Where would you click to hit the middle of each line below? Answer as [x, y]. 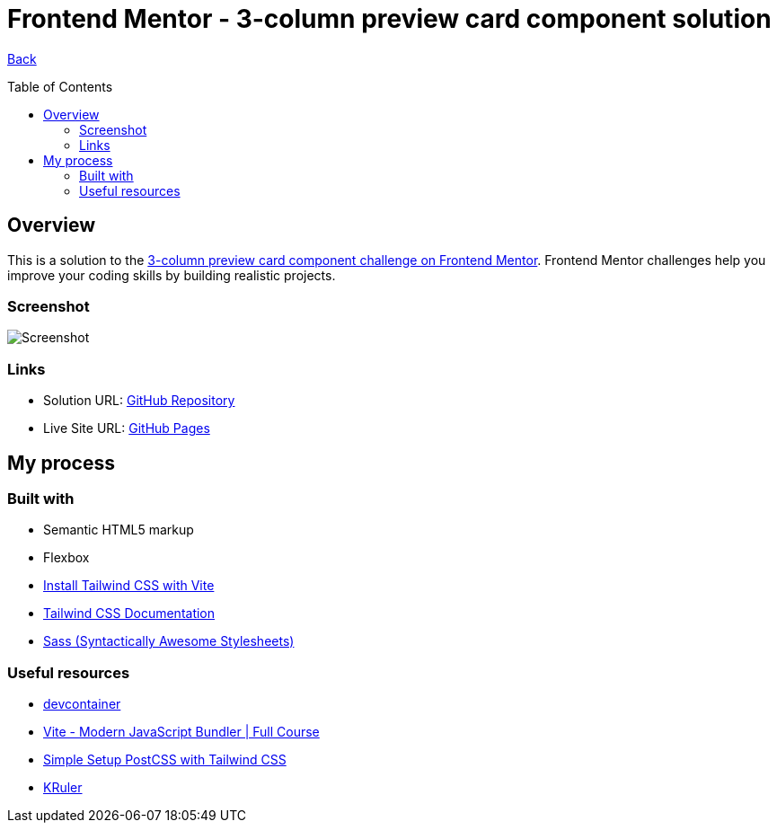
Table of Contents [60, 86]
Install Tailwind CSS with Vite [129, 586]
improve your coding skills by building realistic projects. [172, 275]
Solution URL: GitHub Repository [139, 401]
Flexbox [66, 558]
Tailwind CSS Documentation [129, 614]
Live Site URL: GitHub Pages [127, 428]
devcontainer [82, 704]
